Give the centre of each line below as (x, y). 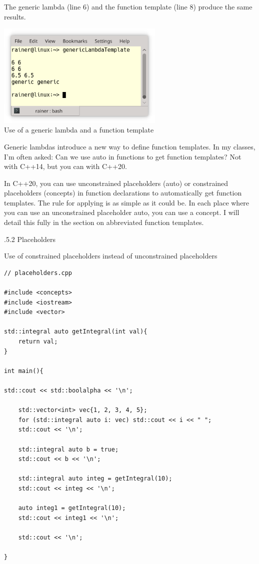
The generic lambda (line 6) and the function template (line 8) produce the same (128, 6)
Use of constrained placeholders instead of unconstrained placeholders (111, 256)
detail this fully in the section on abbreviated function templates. (104, 222)
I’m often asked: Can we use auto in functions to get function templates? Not (123, 156)
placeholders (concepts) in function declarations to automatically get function (123, 193)
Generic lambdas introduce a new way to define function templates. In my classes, (130, 146)
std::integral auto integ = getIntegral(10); (95, 479)
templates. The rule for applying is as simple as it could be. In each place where (127, 202)
